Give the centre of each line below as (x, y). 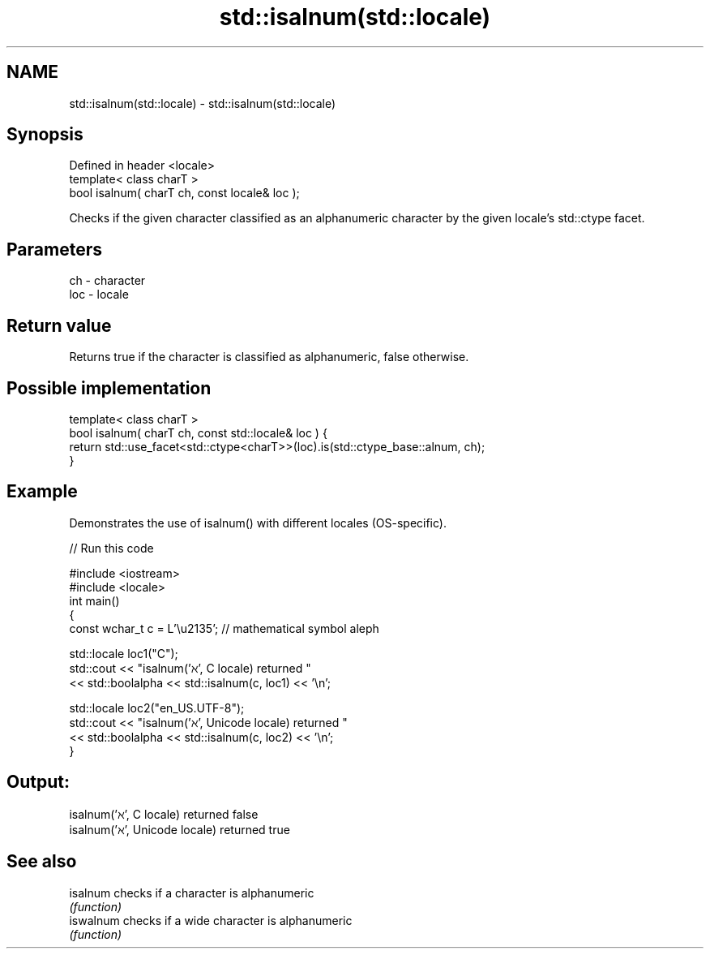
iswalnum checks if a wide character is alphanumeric (211, 920)
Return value (59, 325)
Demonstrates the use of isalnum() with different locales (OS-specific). (258, 523)
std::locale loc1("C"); (124, 653)
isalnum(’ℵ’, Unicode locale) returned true (180, 829)
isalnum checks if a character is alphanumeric (192, 893)
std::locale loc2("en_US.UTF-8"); (157, 708)
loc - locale (99, 295)
